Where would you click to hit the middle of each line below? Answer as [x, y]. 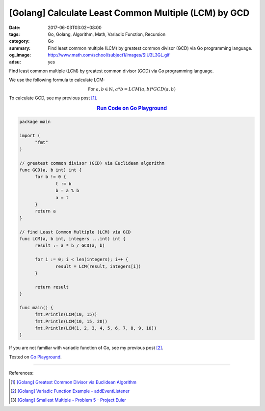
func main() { [36, 308]
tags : [14, 34]
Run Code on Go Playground [132, 108]
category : [19, 41]
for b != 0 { [51, 177]
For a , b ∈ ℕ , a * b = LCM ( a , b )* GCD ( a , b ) [132, 89]
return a [45, 211]
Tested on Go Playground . [35, 357]
